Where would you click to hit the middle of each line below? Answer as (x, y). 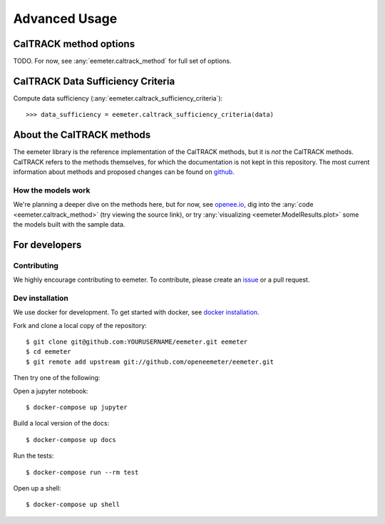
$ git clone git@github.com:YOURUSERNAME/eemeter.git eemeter (137, 342)
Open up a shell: (37, 488)
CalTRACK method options (74, 44)
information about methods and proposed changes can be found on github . (124, 172)
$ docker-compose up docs (71, 440)
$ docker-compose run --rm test (82, 472)
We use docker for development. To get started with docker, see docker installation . (136, 312)
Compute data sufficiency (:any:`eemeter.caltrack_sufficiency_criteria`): (118, 98)
